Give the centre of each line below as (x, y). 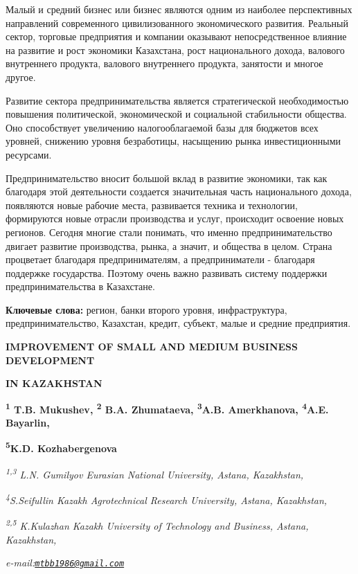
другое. (21, 77)
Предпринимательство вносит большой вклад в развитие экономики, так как (167, 178)
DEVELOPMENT (50, 360)
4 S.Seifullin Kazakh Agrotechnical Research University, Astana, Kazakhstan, (167, 499)
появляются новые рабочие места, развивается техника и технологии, (152, 205)
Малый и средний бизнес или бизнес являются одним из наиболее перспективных (179, 9)
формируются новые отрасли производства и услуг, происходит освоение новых (175, 218)
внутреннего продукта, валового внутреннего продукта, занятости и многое (164, 63)
